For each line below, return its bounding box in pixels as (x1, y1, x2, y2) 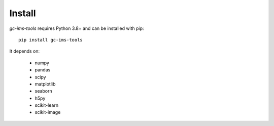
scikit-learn (35, 102, 58, 108)
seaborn (35, 88, 53, 94)
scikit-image (35, 109, 61, 115)
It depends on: (9, 48, 40, 54)
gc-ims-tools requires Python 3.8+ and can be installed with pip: (9, 25, 144, 31)
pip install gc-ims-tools (18, 37, 83, 43)
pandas (35, 67, 51, 73)
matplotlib (35, 81, 56, 87)
